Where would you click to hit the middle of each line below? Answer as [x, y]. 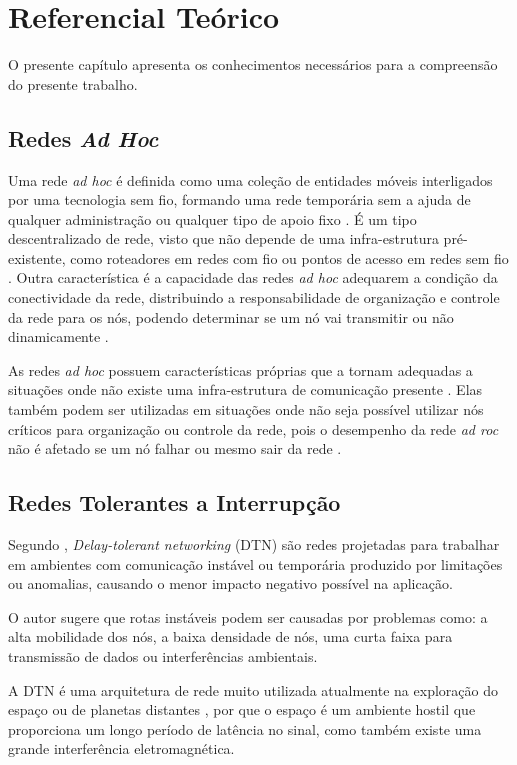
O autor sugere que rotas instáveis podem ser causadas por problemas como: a [248, 616]
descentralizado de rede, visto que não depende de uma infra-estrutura [223, 238]
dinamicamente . [58, 336]
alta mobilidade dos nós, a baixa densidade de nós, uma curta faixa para [230, 636]
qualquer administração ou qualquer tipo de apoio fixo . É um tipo [212, 218]
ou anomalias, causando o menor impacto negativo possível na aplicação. [230, 583]
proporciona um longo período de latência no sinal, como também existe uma [245, 728]
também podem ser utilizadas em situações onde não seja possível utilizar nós [246, 409]
